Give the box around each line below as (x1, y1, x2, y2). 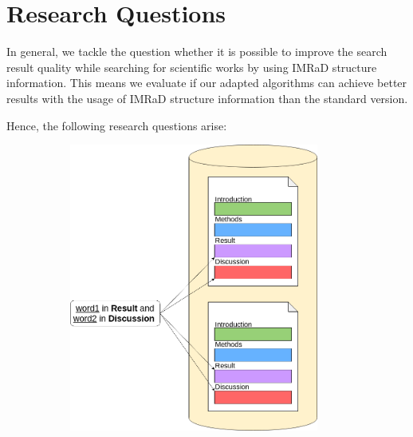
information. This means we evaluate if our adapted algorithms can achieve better (6, 74, 407, 91)
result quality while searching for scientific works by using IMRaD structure (6, 58, 377, 75)
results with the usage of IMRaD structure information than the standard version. (6, 89, 408, 106)
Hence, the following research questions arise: (6, 117, 227, 133)
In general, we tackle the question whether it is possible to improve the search (6, 43, 387, 60)
